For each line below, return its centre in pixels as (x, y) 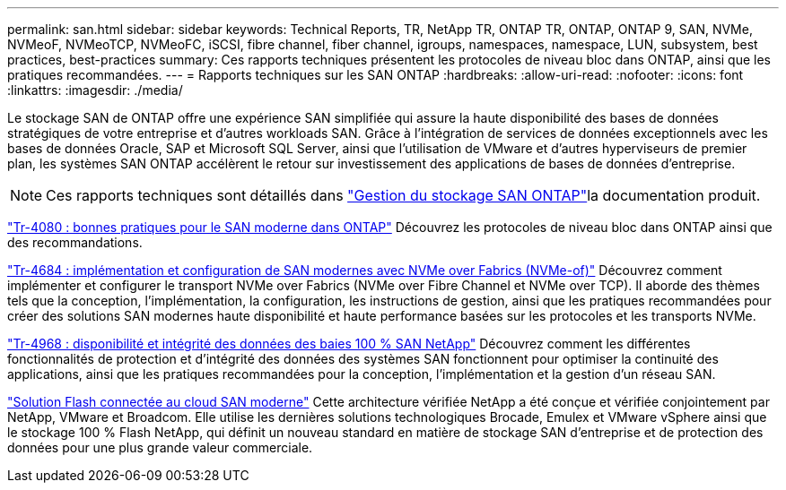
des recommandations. (75, 242)
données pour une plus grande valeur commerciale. (160, 447)
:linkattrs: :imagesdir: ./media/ (95, 90)
